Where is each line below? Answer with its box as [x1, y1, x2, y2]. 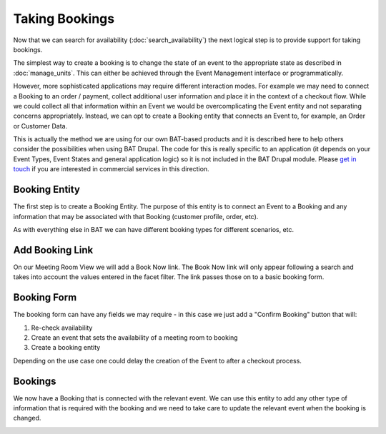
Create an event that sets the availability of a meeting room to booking [31, 333, 239, 342]
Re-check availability [31, 323, 93, 332]
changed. [13, 414, 41, 423]
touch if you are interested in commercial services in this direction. [13, 165, 210, 173]
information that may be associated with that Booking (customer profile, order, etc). [13, 212, 259, 221]
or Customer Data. [13, 121, 68, 130]
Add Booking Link [13, 243, 94, 256]
